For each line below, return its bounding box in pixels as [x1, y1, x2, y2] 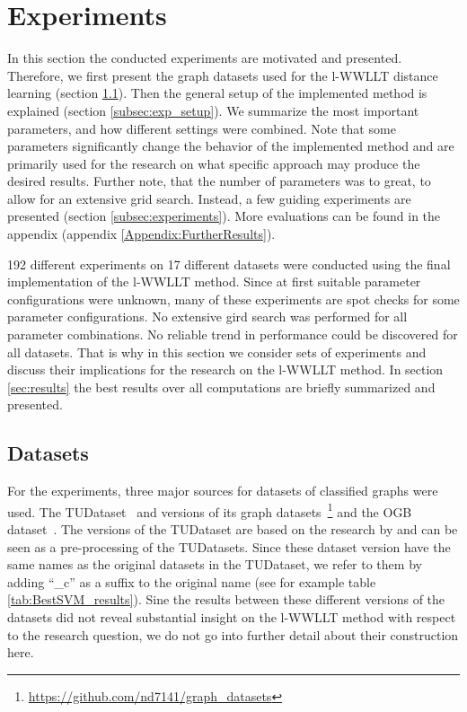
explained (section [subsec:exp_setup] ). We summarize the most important [7, 101, 419, 119]
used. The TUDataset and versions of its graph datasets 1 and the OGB [7, 499, 412, 521]
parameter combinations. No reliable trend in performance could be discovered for [7, 325, 458, 344]
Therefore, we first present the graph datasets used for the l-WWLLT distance [7, 66, 438, 84]
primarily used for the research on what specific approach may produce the [7, 154, 420, 172]
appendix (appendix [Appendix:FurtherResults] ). [7, 224, 276, 243]
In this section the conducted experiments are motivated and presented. [7, 48, 402, 67]
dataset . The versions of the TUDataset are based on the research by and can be [7, 520, 458, 539]
